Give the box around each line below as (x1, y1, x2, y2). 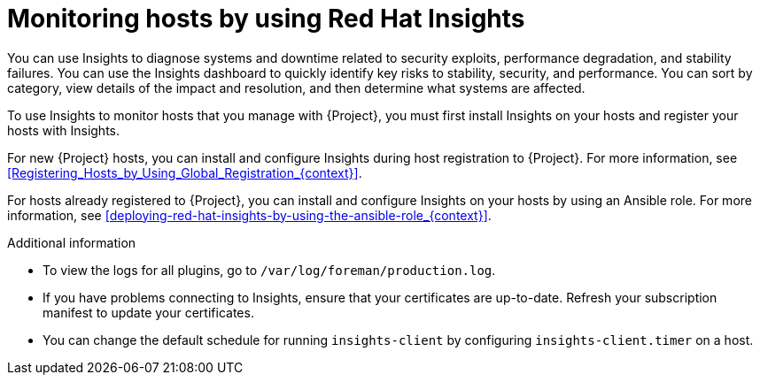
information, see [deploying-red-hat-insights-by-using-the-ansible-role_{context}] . (7, 207, 492, 223)
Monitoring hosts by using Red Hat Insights (7, 4, 525, 34)
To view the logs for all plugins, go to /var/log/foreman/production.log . (43, 262, 496, 278)
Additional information (7, 234, 136, 250)
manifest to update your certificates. (43, 304, 254, 320)
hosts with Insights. (7, 122, 120, 138)
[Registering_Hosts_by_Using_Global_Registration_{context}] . (7, 164, 362, 180)
